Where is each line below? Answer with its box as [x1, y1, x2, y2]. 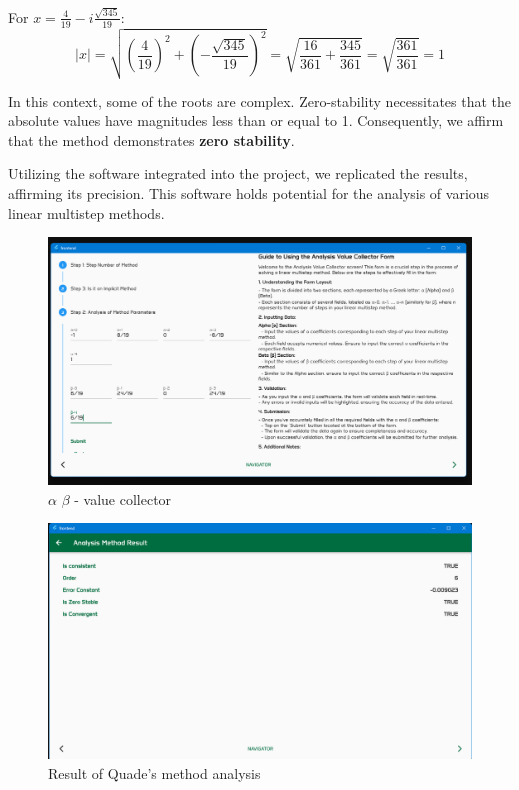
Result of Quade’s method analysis [48, 763, 261, 784]
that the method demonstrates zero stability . [8, 129, 295, 150]
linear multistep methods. [8, 202, 165, 223]
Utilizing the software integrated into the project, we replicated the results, [8, 163, 468, 184]
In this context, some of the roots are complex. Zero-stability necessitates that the [8, 90, 512, 111]
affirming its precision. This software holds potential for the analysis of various [8, 183, 490, 204]
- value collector [74, 488, 172, 509]
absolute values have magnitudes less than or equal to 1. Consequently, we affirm [8, 110, 504, 131]
